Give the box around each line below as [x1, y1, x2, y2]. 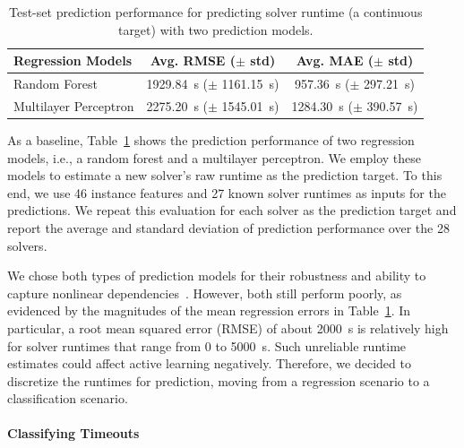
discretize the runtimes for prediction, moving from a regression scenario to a [7, 371, 430, 390]
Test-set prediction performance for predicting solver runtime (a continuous [9, 3, 423, 21]
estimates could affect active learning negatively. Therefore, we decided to [7, 354, 411, 373]
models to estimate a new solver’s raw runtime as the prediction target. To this [7, 166, 443, 185]
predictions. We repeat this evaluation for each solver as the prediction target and [7, 201, 457, 220]
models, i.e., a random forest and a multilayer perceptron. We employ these [7, 148, 422, 167]
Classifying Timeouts [7, 424, 140, 443]
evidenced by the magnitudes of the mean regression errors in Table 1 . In [7, 301, 411, 320]
